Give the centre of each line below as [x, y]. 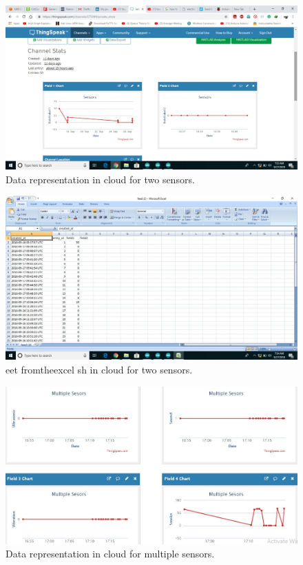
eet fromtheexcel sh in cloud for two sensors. [99, 369]
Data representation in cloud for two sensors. [100, 179]
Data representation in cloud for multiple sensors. [110, 554]
